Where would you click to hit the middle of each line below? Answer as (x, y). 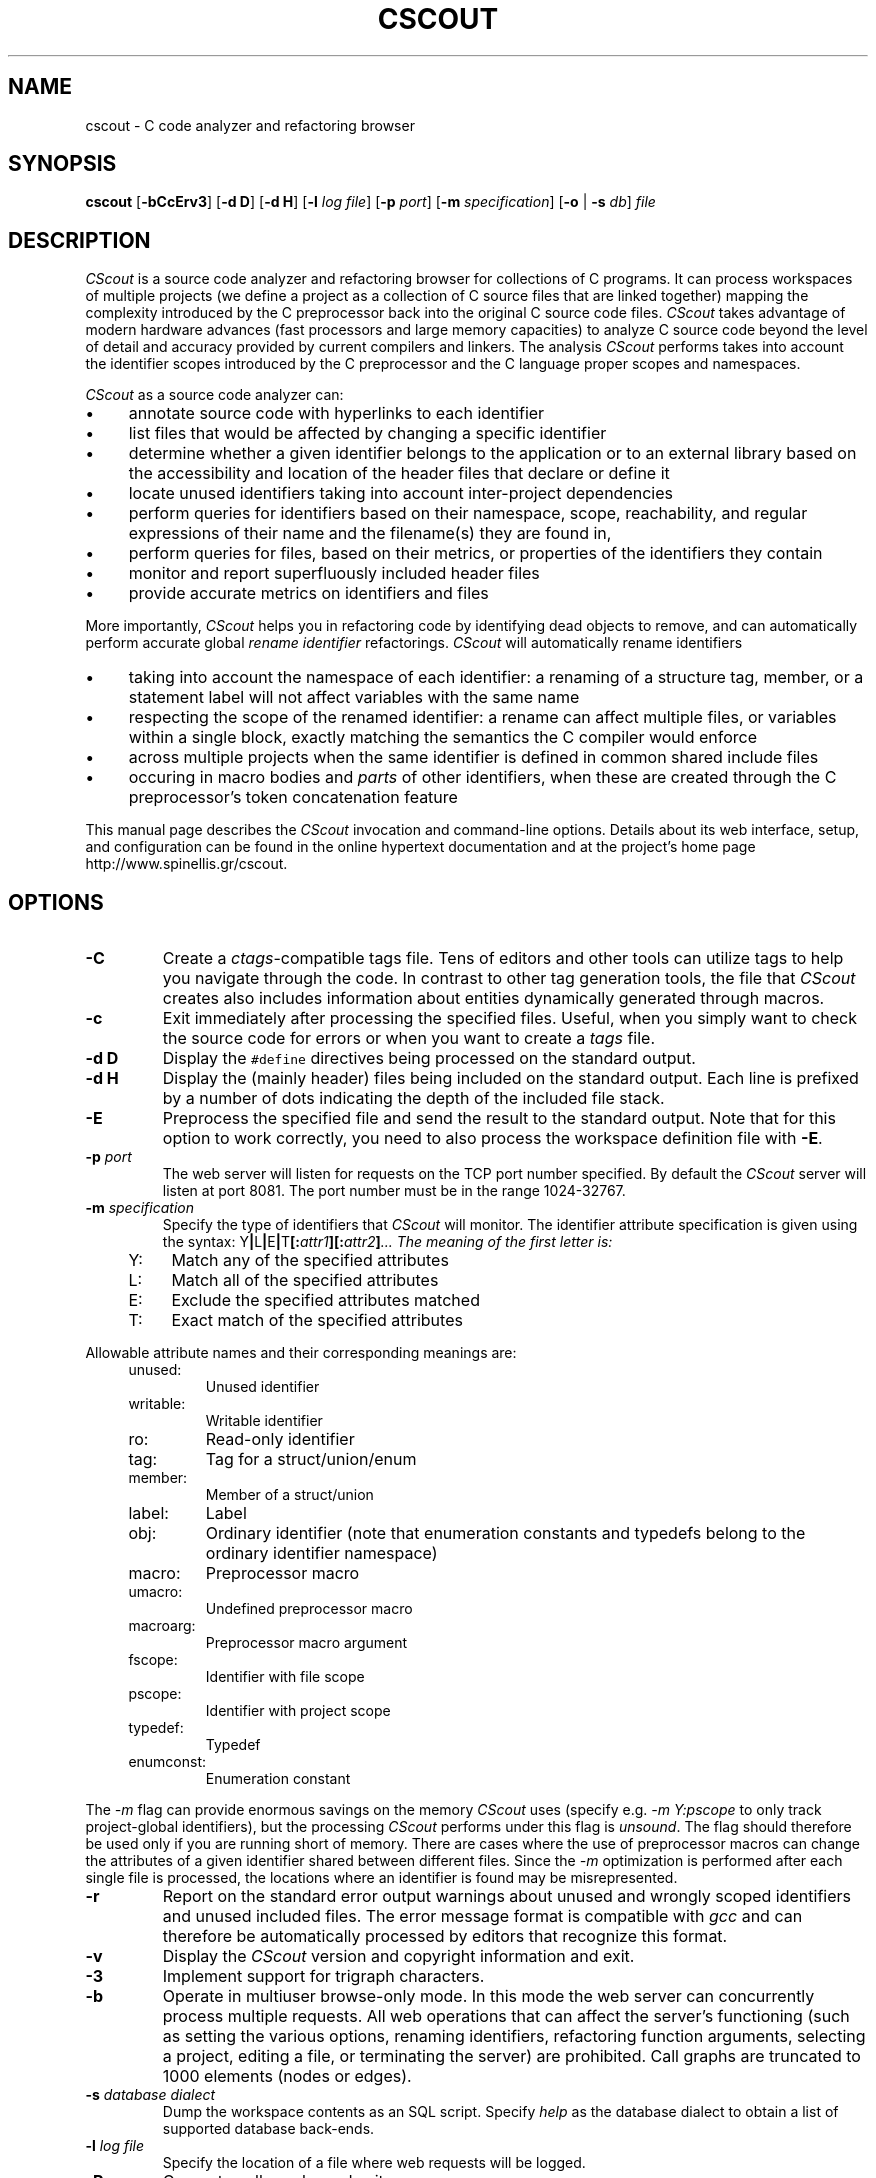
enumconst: (167, 1762)
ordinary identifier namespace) (321, 1553)
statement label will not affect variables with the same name (354, 697)
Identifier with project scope (298, 1711)
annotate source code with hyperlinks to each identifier (336, 413)
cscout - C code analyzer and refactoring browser (250, 125)
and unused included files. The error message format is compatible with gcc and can (482, 1916)
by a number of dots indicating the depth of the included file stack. (413, 1098)
